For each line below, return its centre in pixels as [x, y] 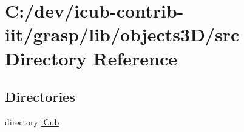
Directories [40, 97]
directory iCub [32, 121]
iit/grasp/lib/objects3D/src [122, 34]
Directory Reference [91, 58]
